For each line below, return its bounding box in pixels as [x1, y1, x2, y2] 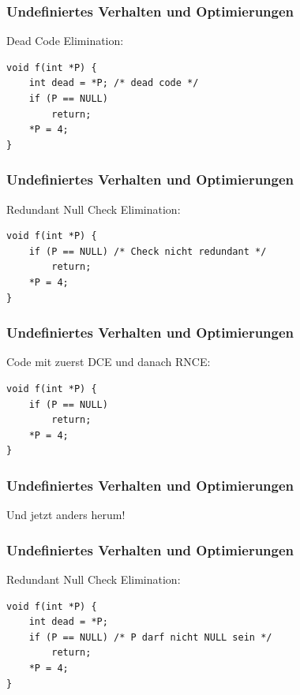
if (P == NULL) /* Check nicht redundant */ [28, 245, 267, 257]
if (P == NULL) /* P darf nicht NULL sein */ [28, 631, 272, 643]
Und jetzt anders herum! [6, 506, 126, 523]
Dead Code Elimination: [6, 32, 124, 49]
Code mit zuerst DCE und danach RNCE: [6, 353, 211, 370]
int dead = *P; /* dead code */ [28, 77, 199, 89]
